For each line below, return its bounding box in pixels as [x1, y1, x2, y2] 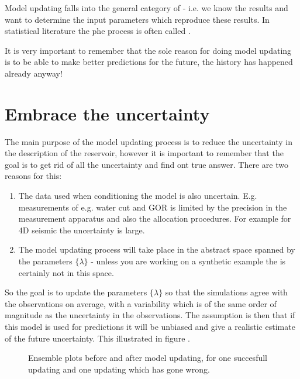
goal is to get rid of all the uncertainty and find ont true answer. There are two [5, 158, 288, 170]
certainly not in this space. [18, 266, 114, 278]
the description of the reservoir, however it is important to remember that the [5, 147, 284, 159]
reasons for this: [5, 170, 62, 182]
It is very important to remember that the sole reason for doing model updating [5, 44, 292, 56]
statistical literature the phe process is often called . [5, 25, 191, 37]
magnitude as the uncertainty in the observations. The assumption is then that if [5, 309, 295, 321]
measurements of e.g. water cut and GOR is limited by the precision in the [18, 201, 287, 213]
